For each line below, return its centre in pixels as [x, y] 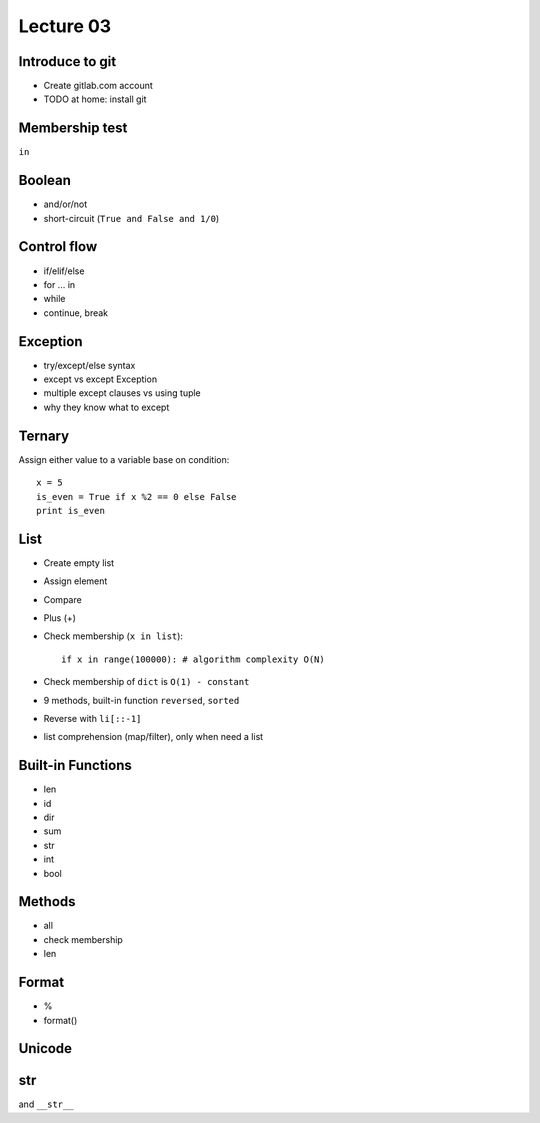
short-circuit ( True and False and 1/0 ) [131, 218]
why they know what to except [106, 407]
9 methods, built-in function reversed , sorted [141, 700]
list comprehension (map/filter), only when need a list [153, 737]
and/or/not [65, 204]
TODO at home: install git [95, 99]
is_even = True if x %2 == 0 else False [136, 496]
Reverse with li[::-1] [92, 718]
